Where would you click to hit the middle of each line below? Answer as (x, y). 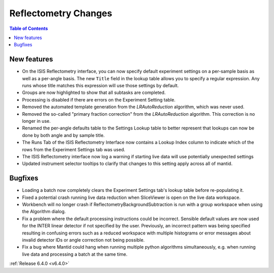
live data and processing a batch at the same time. (75, 254)
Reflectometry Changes (61, 13)
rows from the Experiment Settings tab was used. (74, 149)
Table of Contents (29, 28)
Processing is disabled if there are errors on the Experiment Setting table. (99, 99)
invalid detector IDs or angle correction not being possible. (83, 240)
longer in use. (36, 121)
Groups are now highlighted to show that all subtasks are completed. (94, 93)
